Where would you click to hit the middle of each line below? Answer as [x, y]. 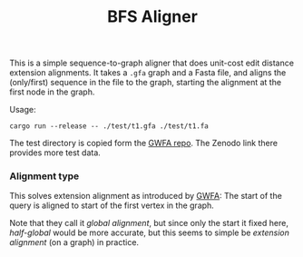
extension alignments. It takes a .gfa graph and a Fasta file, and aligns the [148, 73]
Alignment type [44, 176]
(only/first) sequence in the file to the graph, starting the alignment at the [146, 83]
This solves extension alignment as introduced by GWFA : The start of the [146, 196]
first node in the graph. [52, 92]
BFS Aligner [152, 17]
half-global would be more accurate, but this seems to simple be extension [150, 232]
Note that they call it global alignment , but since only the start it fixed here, [149, 223]
